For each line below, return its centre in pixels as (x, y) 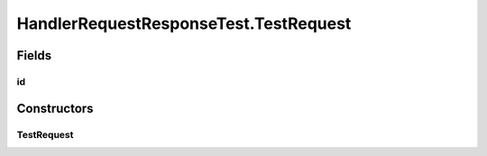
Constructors (55, 108)
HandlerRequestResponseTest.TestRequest (184, 23)
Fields (34, 55)
